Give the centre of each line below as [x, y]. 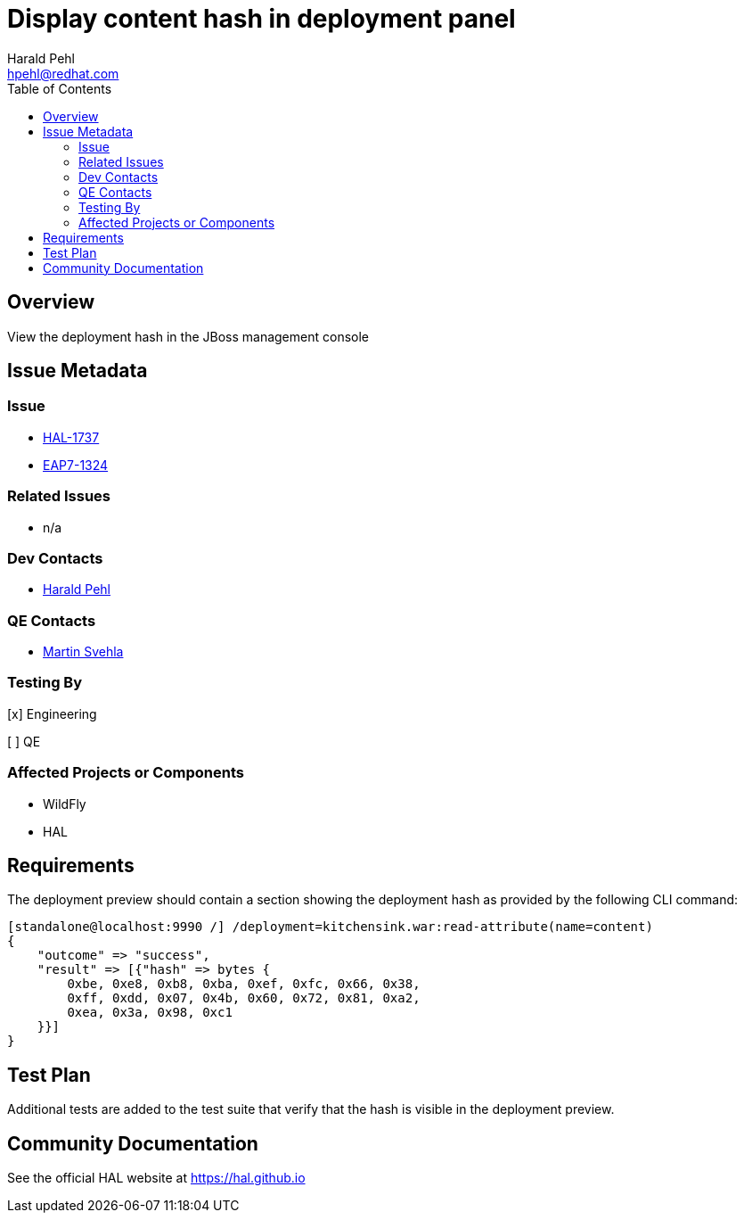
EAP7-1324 [76, 465]
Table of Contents [60, 88]
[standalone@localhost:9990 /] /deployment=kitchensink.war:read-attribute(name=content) [330, 927]
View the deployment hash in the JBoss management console [188, 336]
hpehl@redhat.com [63, 73]
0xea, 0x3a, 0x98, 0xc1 [150, 1013]
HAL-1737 [71, 437]
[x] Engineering [52, 713]
